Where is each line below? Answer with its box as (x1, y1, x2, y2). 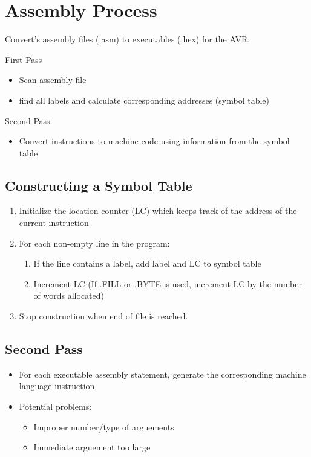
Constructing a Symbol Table (5, 176, 192, 195)
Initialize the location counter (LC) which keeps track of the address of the (19, 204, 297, 217)
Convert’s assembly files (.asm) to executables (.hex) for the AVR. (5, 33, 250, 45)
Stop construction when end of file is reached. (19, 310, 188, 322)
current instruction (19, 216, 89, 229)
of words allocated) (33, 289, 104, 302)
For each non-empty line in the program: (19, 236, 170, 249)
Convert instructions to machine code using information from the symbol (19, 135, 290, 147)
